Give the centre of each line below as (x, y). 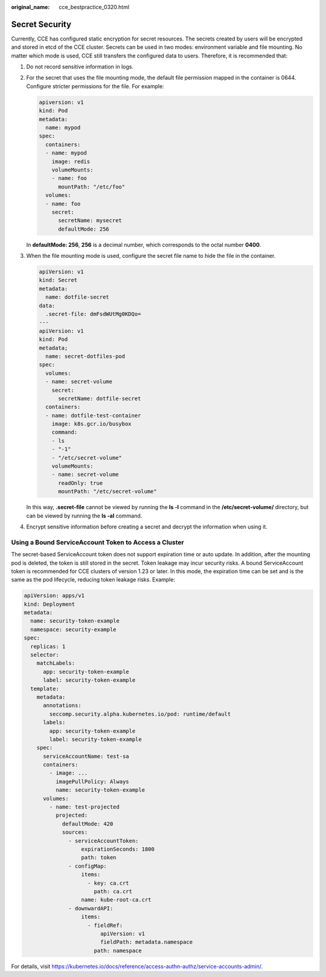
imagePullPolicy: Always (92, 781)
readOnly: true (81, 483)
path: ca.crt (113, 891)
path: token (99, 858)
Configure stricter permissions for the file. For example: (95, 86)
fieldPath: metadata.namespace (146, 942)
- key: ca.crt (108, 883)
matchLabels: (56, 663)
